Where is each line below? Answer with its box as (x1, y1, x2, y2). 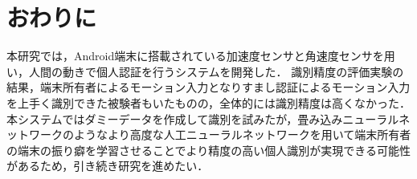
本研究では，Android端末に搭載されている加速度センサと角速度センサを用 (6, 47, 395, 64)
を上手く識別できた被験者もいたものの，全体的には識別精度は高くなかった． (6, 94, 411, 111)
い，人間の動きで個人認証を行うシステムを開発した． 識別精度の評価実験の (6, 63, 404, 79)
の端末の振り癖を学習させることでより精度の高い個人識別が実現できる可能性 (6, 141, 411, 158)
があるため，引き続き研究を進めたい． (6, 157, 209, 174)
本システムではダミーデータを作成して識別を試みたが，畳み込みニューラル (6, 110, 399, 127)
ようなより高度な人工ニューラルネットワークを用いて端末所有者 (73, 126, 411, 143)
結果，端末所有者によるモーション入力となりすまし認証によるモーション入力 (6, 79, 411, 96)
